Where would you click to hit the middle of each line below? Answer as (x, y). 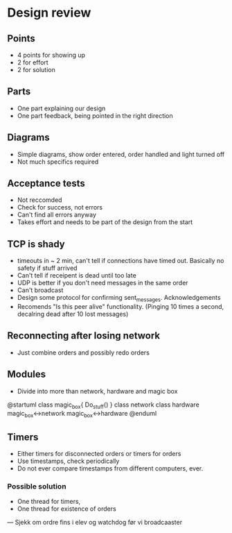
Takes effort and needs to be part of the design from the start (105, 222)
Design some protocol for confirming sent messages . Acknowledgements (119, 298)
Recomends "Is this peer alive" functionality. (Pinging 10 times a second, (121, 307)
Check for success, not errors (60, 208)
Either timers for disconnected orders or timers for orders (99, 454)
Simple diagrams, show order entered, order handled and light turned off (121, 154)
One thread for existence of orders (66, 509)
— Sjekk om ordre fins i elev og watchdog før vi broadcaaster (95, 523)
